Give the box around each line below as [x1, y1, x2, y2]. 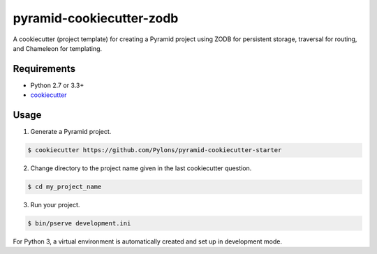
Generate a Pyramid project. [30, 128, 112, 136]
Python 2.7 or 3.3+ [30, 81, 84, 89]
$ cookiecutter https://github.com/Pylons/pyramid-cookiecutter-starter [27, 147, 282, 154]
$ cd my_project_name [27, 183, 102, 191]
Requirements [13, 63, 76, 75]
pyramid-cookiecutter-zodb [13, 10, 179, 26]
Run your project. [30, 201, 80, 209]
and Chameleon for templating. [13, 44, 103, 52]
